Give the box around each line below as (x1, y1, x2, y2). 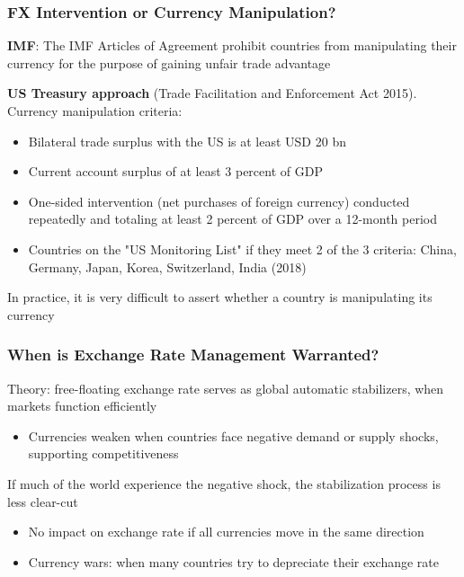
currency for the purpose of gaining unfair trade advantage (7, 53, 331, 72)
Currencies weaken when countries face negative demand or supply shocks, (28, 426, 439, 445)
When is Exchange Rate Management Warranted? (7, 343, 379, 366)
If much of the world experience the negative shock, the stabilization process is (7, 474, 441, 493)
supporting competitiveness (28, 444, 179, 463)
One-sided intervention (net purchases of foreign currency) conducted (28, 191, 410, 210)
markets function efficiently (7, 396, 157, 415)
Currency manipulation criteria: (7, 102, 183, 120)
